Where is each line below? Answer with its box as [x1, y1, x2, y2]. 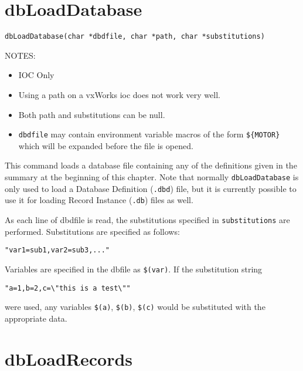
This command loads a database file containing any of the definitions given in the [5, 159, 297, 171]
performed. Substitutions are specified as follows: [5, 225, 180, 237]
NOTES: [5, 49, 36, 61]
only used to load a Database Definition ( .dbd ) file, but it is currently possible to [5, 182, 297, 194]
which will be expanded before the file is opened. [18, 139, 193, 151]
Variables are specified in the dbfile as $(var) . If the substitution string [5, 262, 263, 275]
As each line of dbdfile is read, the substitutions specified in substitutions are [5, 213, 290, 225]
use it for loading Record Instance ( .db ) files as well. [5, 194, 193, 206]
